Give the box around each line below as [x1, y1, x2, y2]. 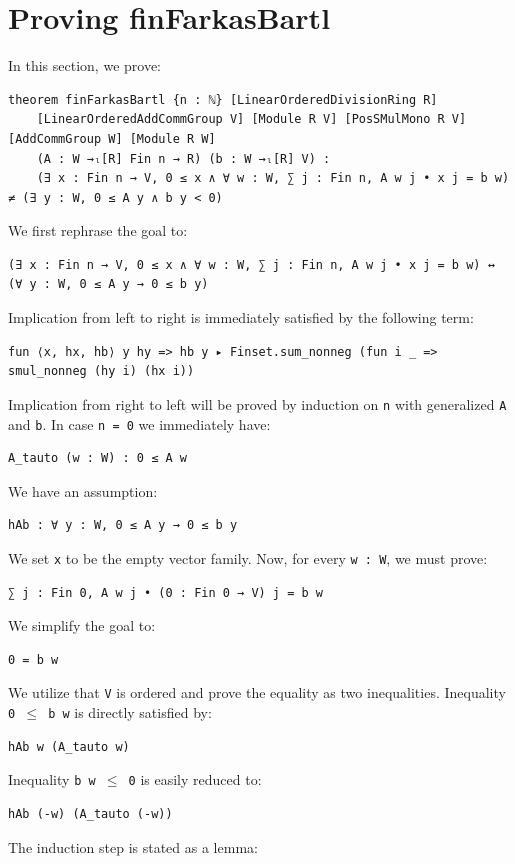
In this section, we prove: [8, 55, 162, 76]
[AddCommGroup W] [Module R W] [8, 131, 216, 146]
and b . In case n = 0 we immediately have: [8, 413, 271, 434]
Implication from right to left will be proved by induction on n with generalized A [8, 393, 507, 414]
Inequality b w [8, 769, 96, 790]
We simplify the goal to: [8, 615, 156, 636]
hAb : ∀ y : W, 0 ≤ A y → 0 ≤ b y [8, 518, 238, 533]
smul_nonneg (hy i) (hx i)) [8, 364, 195, 379]
